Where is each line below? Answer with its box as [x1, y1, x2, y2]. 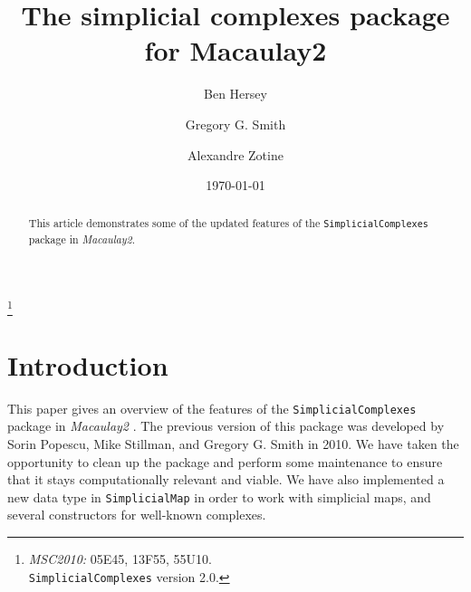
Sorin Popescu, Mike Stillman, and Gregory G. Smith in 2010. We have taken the [7, 434, 459, 453]
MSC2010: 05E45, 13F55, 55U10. [28, 549, 213, 568]
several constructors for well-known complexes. [7, 505, 266, 524]
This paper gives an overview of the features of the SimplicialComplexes [7, 398, 417, 417]
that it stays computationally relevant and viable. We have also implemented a [7, 470, 445, 489]
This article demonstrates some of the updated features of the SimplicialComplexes [28, 215, 428, 231]
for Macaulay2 [144, 32, 327, 69]
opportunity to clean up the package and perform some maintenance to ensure [7, 452, 443, 471]
